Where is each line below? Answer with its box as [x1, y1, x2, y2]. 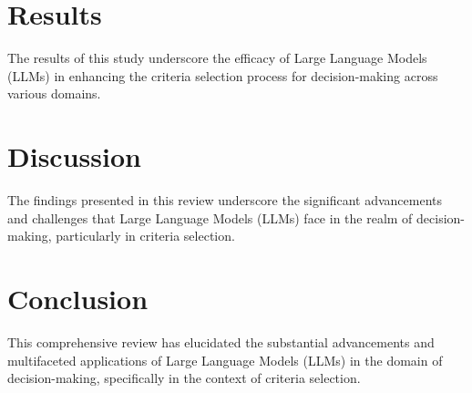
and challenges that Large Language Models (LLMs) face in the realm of [7, 208, 413, 227]
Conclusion [7, 280, 149, 316]
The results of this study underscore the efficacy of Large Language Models [7, 48, 427, 67]
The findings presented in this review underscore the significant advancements [7, 191, 442, 210]
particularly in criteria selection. [56, 226, 235, 245]
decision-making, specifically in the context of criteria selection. [7, 368, 361, 388]
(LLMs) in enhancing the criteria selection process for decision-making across [7, 66, 438, 85]
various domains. [7, 84, 101, 103]
